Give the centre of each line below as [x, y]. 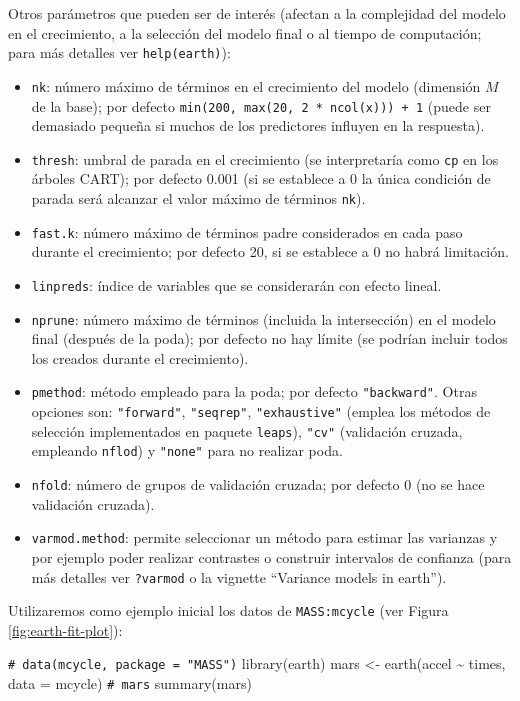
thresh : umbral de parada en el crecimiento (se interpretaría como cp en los [265, 158]
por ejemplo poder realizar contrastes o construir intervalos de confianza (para [271, 556]
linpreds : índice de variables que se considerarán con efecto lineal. [236, 284]
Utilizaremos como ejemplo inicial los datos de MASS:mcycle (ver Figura [228, 610]
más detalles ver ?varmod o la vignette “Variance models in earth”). [239, 576]
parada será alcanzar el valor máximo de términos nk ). [198, 198]
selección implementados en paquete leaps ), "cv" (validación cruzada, [247, 430]
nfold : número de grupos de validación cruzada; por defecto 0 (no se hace [258, 484]
